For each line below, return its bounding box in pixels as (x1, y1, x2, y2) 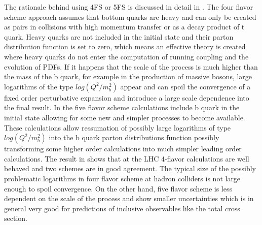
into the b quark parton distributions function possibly (49, 132, 219, 143)
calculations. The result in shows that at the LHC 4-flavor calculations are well (4, 153, 249, 164)
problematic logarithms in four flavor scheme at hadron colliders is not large (4, 173, 241, 183)
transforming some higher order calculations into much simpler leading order (4, 143, 242, 154)
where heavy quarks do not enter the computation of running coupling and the (4, 51, 249, 61)
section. (4, 213, 27, 223)
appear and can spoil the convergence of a (120, 81, 251, 91)
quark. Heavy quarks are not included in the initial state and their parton (4, 31, 234, 42)
